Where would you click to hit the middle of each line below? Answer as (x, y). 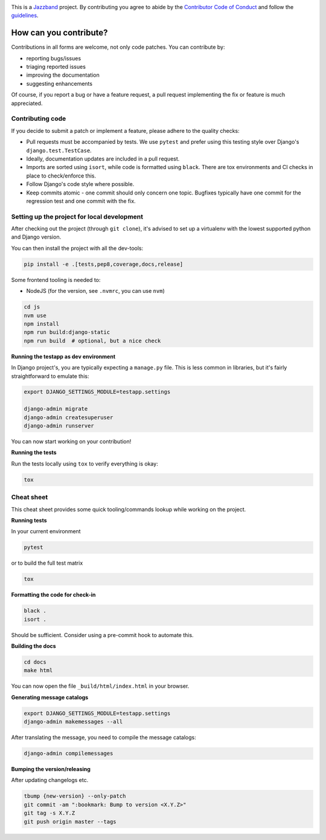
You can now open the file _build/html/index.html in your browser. (100, 686)
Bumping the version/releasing (51, 769)
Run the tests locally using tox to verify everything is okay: (85, 463)
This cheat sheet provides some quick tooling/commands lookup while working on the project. (129, 509)
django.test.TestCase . (59, 150)
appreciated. (27, 103)
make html (38, 671)
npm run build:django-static (67, 332)
